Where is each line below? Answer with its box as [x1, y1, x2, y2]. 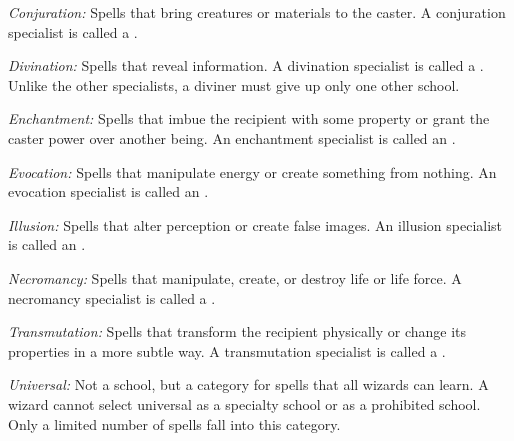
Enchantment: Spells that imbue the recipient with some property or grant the [8, 108, 490, 129]
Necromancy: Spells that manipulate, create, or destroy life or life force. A [8, 267, 462, 288]
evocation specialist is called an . [8, 181, 209, 202]
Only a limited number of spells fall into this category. [8, 413, 341, 434]
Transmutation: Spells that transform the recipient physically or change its [8, 321, 467, 342]
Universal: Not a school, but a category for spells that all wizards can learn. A [8, 374, 489, 395]
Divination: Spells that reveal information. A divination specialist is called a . [8, 55, 484, 76]
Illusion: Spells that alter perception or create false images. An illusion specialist [8, 214, 503, 235]
